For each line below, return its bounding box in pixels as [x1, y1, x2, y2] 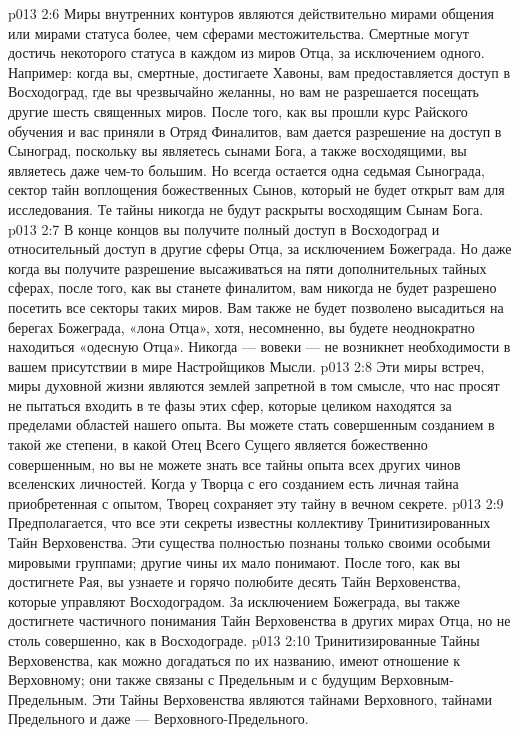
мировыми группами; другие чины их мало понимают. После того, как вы [8, 551, 461, 572]
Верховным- [380, 669, 454, 690]
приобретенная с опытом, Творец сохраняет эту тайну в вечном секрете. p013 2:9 [8, 492, 504, 513]
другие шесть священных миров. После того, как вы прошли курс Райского [8, 100, 468, 121]
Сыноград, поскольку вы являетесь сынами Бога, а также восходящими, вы [8, 140, 467, 161]
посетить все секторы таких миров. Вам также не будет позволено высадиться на [8, 296, 504, 317]
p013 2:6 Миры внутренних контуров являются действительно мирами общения [8, 3, 494, 23]
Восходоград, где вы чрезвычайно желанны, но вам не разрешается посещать [8, 81, 480, 102]
